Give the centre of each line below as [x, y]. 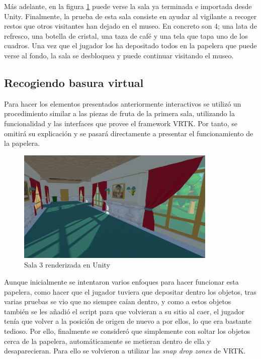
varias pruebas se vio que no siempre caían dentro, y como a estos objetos [118, 301]
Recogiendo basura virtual [74, 82]
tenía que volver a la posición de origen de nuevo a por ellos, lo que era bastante [128, 321]
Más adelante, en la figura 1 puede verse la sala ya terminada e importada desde [128, 6]
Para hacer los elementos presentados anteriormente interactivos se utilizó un [123, 103]
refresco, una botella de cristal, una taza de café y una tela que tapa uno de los [126, 35]
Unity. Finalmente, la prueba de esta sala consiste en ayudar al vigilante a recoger [130, 16]
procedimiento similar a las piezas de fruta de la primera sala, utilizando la [120, 113]
